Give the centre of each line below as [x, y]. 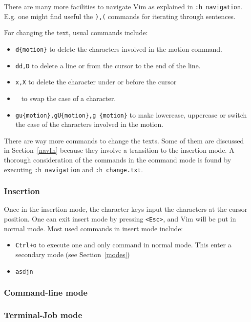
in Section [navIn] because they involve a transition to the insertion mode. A [119, 150]
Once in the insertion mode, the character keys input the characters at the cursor [126, 209]
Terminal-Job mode [43, 314]
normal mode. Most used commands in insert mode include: [94, 228]
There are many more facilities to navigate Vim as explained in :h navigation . [123, 6]
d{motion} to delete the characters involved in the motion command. [119, 49]
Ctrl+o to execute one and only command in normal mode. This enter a [123, 245]
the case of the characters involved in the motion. [89, 124]
